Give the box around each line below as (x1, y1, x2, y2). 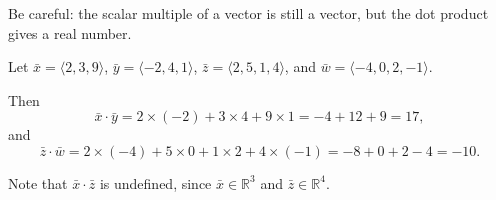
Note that (8, 172, 68, 193)
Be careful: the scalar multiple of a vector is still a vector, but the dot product (8, 3, 489, 23)
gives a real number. (8, 22, 132, 43)
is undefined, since (99, 172, 212, 193)
